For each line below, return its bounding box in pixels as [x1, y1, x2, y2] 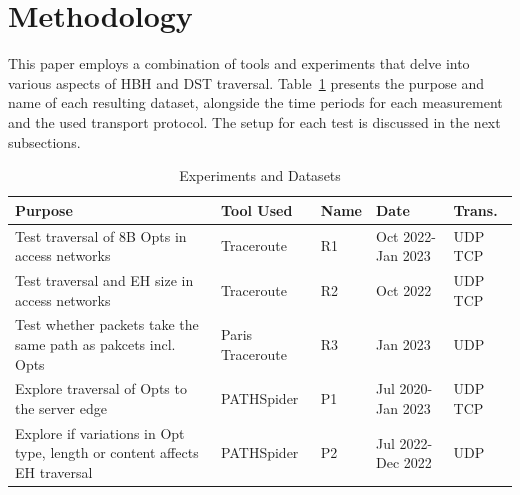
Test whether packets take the [15, 314, 199, 335]
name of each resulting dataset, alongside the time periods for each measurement [8, 92, 503, 113]
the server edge [15, 398, 107, 419]
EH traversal [15, 462, 93, 483]
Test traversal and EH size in [15, 269, 194, 290]
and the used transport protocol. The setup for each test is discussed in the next [8, 111, 501, 132]
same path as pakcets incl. [15, 334, 176, 354]
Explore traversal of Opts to [15, 378, 187, 399]
